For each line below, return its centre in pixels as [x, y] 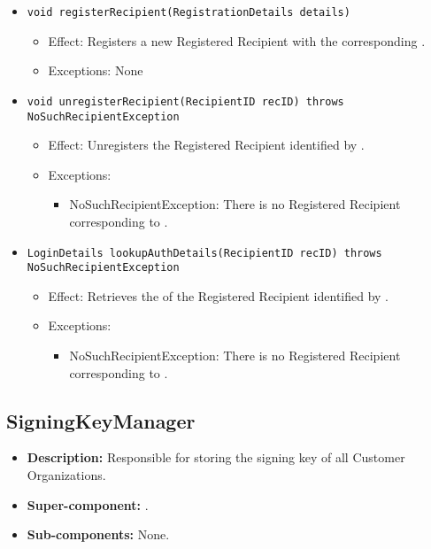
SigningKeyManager [101, 420]
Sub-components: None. [98, 534]
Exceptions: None [96, 70]
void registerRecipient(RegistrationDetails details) [189, 12]
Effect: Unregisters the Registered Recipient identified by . [206, 145]
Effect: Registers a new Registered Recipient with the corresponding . [237, 40]
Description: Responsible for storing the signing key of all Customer [216, 457]
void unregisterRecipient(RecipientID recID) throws [185, 101]
